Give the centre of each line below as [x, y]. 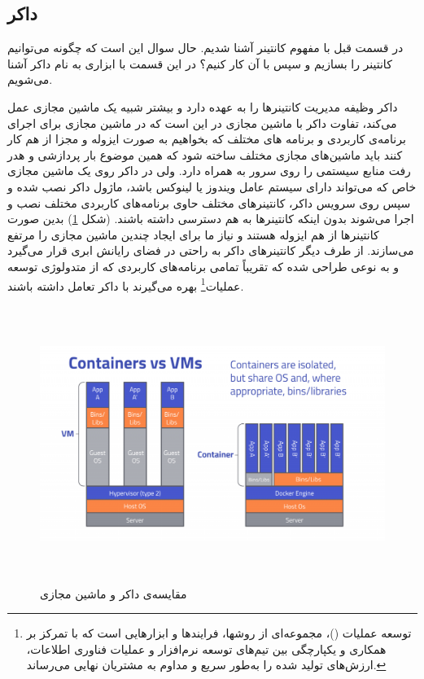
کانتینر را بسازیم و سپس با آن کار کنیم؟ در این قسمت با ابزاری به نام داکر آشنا [200, 63]
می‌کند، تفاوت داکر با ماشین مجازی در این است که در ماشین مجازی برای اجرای [202, 123]
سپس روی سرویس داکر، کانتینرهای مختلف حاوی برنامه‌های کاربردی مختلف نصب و [209, 202]
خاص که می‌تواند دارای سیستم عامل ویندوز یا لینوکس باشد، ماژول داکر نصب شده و [212, 186]
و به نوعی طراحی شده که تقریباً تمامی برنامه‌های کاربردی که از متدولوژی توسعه [203, 266]
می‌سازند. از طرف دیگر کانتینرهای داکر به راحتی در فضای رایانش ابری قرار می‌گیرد [211, 250]
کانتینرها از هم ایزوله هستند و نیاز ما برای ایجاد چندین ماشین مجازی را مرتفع [193, 234]
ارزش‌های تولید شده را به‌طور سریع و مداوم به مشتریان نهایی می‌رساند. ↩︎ [206, 665]
